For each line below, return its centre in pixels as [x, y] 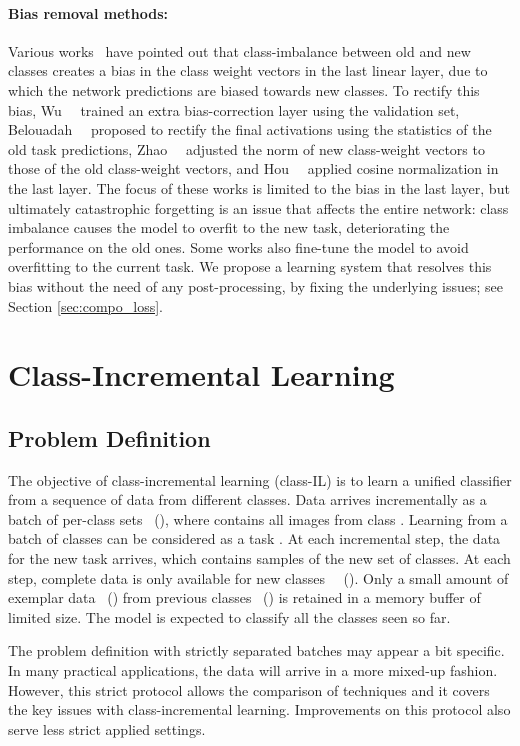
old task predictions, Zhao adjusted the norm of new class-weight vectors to [246, 148]
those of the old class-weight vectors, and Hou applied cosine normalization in [253, 168]
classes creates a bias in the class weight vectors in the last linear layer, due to [248, 70]
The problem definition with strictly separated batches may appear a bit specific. [256, 650]
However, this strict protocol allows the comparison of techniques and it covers [249, 689]
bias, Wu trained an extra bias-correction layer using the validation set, [234, 109]
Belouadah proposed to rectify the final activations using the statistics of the [250, 129]
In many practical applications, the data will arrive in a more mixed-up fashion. [253, 670]
